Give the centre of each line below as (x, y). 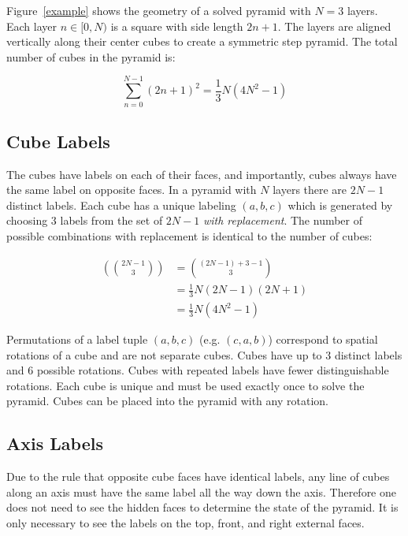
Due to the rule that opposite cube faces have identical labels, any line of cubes (198, 476)
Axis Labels (55, 443)
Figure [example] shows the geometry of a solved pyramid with (159, 10)
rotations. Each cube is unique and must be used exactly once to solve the (185, 385)
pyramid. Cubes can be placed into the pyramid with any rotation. (167, 401)
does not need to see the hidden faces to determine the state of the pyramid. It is (202, 507)
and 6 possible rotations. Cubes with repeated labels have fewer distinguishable (198, 370)
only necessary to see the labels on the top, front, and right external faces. (185, 523)
